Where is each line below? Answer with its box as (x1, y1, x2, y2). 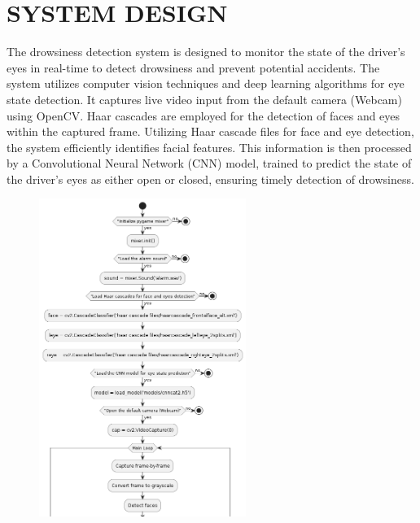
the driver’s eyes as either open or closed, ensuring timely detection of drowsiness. (7, 170, 414, 187)
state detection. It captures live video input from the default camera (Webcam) (7, 90, 402, 107)
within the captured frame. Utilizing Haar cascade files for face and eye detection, (7, 123, 414, 140)
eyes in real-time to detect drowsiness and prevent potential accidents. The (7, 59, 380, 76)
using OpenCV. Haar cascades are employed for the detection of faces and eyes (7, 107, 400, 124)
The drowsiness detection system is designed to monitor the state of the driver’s (7, 43, 405, 60)
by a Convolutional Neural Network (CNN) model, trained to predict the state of (7, 155, 412, 172)
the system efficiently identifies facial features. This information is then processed (7, 138, 412, 155)
